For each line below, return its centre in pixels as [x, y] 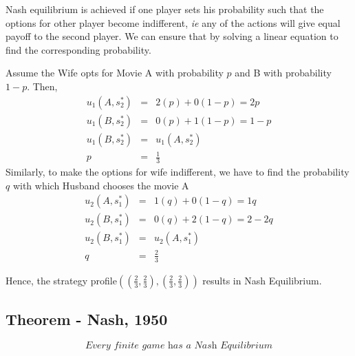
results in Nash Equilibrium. [262, 280]
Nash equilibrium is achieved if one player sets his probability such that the [165, 9]
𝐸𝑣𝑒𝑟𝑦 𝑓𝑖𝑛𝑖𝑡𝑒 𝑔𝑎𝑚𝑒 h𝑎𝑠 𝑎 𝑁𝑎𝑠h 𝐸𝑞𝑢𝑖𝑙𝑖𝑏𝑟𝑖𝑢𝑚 [179, 345]
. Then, [42, 86]
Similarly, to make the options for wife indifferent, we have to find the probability [177, 172]
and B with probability [283, 73]
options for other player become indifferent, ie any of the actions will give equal [173, 22]
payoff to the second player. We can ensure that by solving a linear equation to [172, 36]
